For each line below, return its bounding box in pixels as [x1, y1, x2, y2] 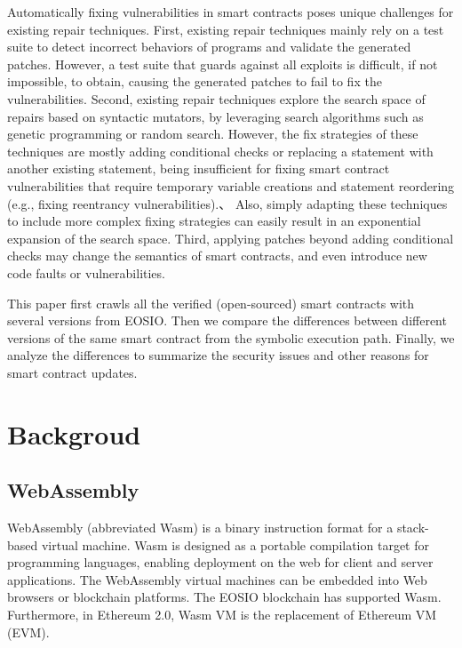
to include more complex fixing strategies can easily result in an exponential [7, 212, 421, 230]
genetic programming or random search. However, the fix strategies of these [7, 124, 418, 143]
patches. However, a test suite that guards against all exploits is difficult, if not [7, 54, 438, 73]
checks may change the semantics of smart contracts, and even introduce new [7, 246, 427, 265]
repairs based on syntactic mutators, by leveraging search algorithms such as [7, 107, 424, 125]
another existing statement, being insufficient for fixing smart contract [7, 159, 390, 178]
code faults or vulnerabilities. [7, 263, 165, 282]
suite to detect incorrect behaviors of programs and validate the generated [7, 37, 411, 56]
